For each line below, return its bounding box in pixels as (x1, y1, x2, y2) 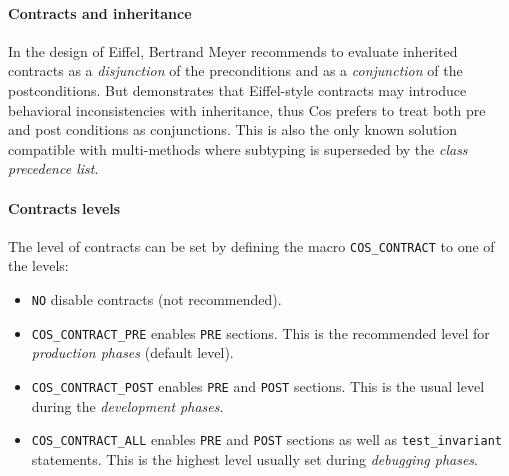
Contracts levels (8, 197, 121, 218)
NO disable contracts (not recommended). (31, 289, 282, 309)
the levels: (8, 255, 69, 276)
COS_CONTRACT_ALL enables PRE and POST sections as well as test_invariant (31, 429, 502, 450)
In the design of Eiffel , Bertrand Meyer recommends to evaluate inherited (8, 40, 458, 61)
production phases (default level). (31, 342, 234, 363)
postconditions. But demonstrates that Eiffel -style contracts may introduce (8, 79, 467, 100)
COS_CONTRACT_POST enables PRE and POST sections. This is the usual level (31, 375, 485, 396)
